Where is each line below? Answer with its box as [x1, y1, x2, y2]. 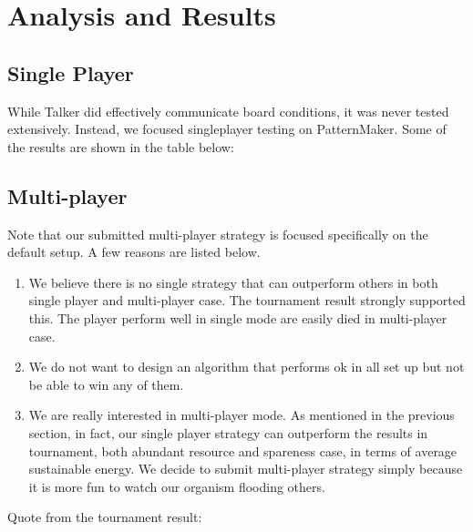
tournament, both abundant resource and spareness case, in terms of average [28, 441, 458, 460]
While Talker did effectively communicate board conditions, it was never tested [7, 101, 449, 120]
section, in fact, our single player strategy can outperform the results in [28, 423, 428, 442]
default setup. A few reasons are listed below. [7, 242, 261, 261]
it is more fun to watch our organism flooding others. [28, 476, 325, 496]
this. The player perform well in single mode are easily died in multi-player [28, 308, 447, 327]
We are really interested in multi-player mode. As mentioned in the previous [28, 405, 455, 425]
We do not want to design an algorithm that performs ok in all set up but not [28, 357, 465, 376]
